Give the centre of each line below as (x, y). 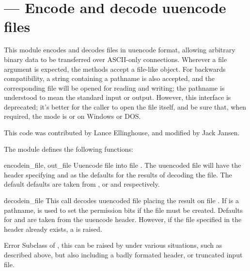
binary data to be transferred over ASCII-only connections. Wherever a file (116, 59)
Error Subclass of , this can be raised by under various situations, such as (113, 245)
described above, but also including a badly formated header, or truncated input (123, 255)
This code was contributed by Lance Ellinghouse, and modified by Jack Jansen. (122, 133)
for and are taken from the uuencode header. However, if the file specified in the (123, 219)
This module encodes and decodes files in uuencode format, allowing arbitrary (120, 50)
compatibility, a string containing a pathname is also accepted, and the (109, 78)
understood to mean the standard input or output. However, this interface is (117, 97)
